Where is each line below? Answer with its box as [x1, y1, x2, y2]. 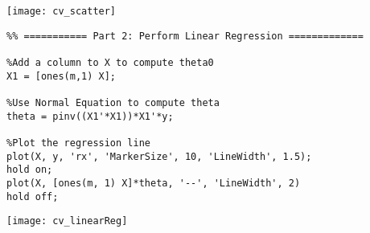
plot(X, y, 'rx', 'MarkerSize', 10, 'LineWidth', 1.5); [6, 150, 312, 162]
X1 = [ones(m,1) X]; [6, 70, 117, 82]
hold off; [6, 190, 59, 202]
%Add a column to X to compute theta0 [6, 56, 214, 68]
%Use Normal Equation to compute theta [6, 96, 220, 108]
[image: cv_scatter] [6, 6, 117, 17]
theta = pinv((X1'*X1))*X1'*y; [6, 110, 174, 122]
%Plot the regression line [6, 137, 150, 149]
